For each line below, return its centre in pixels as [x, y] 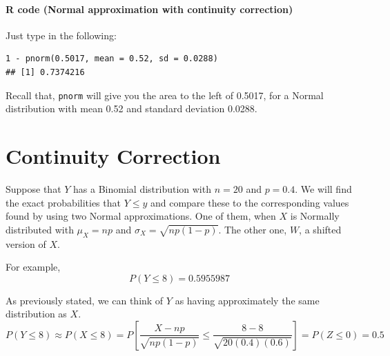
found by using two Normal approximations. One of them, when [141, 216]
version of [26, 243]
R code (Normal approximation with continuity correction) [149, 9]
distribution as [36, 314]
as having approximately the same [247, 300]
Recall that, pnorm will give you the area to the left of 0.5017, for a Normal [165, 95]
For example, [33, 267]
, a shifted [320, 229]
